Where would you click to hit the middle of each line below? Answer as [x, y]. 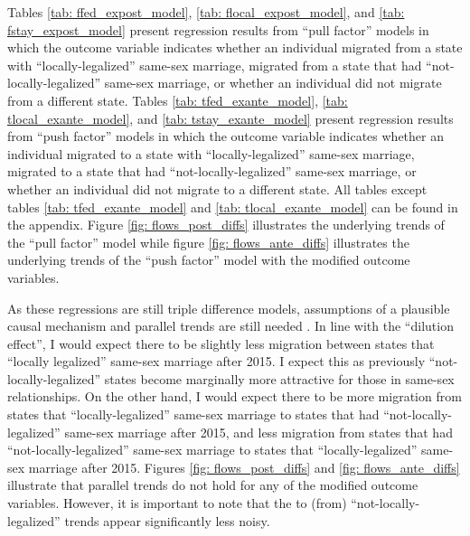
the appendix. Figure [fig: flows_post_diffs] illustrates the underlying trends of [226, 225]
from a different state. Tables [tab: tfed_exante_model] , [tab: [178, 100]
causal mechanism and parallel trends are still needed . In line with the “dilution [230, 326]
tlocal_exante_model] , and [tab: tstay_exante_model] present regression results [230, 118]
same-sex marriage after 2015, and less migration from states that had [258, 432]
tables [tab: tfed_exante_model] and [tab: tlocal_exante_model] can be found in [233, 207]
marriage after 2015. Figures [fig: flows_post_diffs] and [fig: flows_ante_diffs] [244, 467]
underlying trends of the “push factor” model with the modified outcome [209, 260]
